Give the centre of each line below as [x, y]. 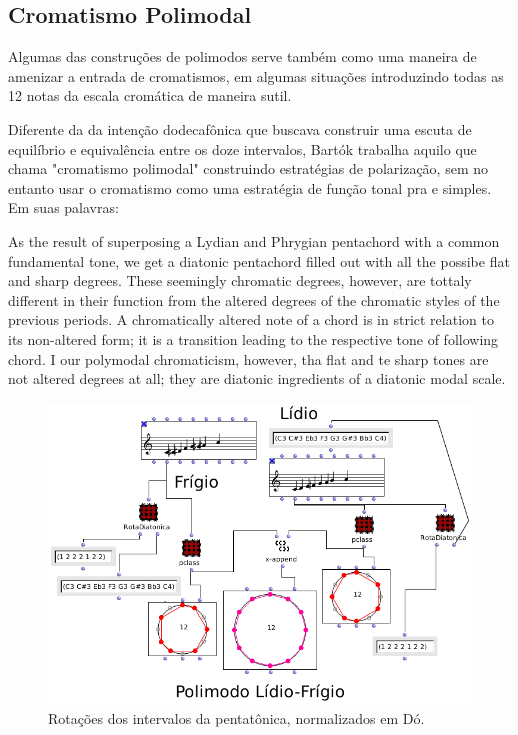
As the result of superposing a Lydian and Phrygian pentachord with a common [254, 240]
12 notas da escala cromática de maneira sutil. [150, 95]
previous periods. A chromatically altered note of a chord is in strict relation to [251, 319]
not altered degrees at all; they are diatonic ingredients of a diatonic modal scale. [257, 378]
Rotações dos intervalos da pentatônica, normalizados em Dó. [236, 718]
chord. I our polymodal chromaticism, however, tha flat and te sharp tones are [248, 358]
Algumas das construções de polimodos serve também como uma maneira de [242, 56]
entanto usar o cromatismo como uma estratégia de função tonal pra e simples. [250, 187]
